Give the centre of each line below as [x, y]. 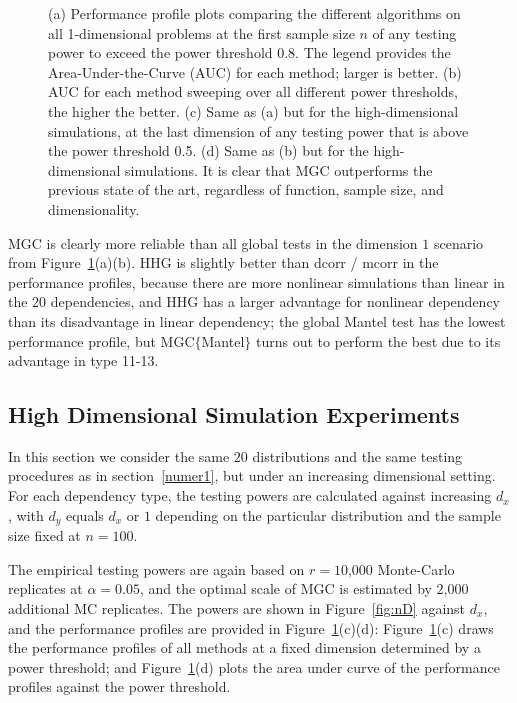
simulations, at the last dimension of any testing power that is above [258, 130]
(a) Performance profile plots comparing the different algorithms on [254, 13]
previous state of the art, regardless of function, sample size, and [246, 189]
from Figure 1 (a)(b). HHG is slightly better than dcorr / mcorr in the [223, 262]
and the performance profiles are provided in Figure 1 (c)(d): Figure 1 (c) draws [251, 627]
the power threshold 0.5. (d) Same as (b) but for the [208, 150]
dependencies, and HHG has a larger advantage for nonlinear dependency [275, 301]
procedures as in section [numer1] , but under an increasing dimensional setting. [252, 475]
